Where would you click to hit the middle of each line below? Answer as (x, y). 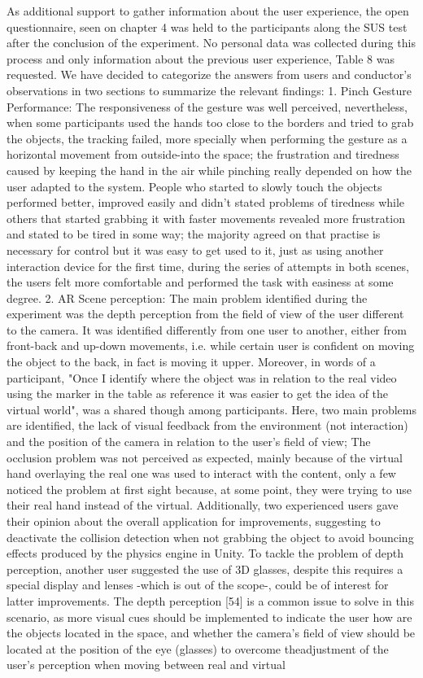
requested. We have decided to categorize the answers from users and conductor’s (209, 74)
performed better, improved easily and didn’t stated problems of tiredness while (206, 202)
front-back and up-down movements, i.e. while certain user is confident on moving (211, 346)
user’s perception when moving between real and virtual (146, 665)
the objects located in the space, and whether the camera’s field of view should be (211, 633)
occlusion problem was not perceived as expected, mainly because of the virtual (205, 457)
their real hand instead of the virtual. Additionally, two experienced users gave (203, 505)
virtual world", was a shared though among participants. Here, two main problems (211, 409)
